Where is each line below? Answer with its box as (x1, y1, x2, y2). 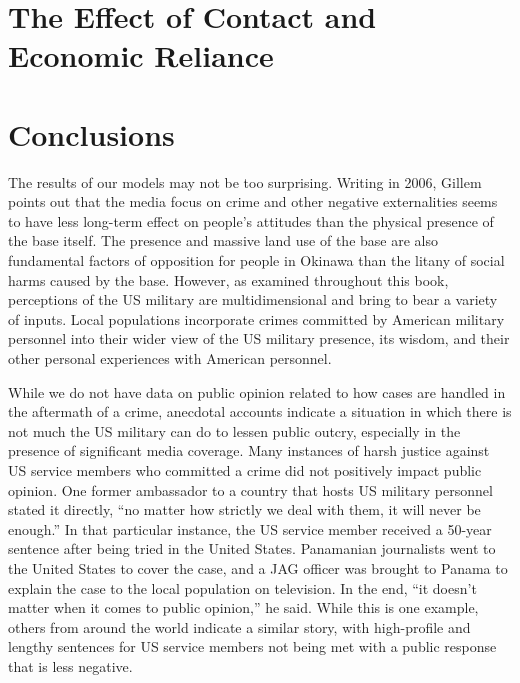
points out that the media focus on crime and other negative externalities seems (8, 191, 498, 212)
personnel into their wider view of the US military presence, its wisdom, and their (8, 328, 510, 349)
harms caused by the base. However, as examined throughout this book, (8, 269, 449, 290)
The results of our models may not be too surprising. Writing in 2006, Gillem (8, 171, 482, 192)
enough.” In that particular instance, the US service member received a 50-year (8, 518, 492, 539)
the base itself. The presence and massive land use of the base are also (8, 230, 438, 251)
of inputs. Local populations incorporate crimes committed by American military (8, 308, 505, 329)
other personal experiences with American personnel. (8, 348, 332, 369)
